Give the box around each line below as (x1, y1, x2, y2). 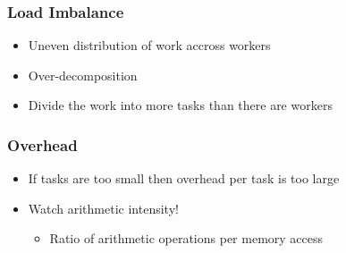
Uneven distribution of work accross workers (28, 36, 271, 55)
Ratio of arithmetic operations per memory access (49, 229, 324, 248)
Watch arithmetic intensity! (28, 198, 179, 217)
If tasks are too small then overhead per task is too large (28, 169, 340, 188)
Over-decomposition (28, 65, 138, 84)
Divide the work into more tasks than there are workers (28, 96, 333, 114)
